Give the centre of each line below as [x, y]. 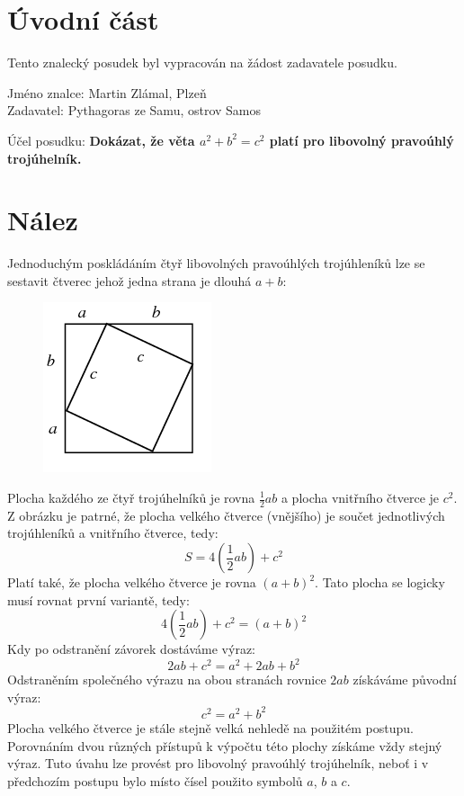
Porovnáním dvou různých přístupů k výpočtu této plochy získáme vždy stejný [225, 745]
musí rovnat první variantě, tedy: [98, 599]
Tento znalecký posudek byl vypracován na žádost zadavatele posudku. [202, 63]
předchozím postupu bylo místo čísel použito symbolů [155, 780]
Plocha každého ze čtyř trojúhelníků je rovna [131, 497]
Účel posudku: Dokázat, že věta [101, 140]
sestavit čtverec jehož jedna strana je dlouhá [129, 280]
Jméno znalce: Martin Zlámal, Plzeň [107, 92]
